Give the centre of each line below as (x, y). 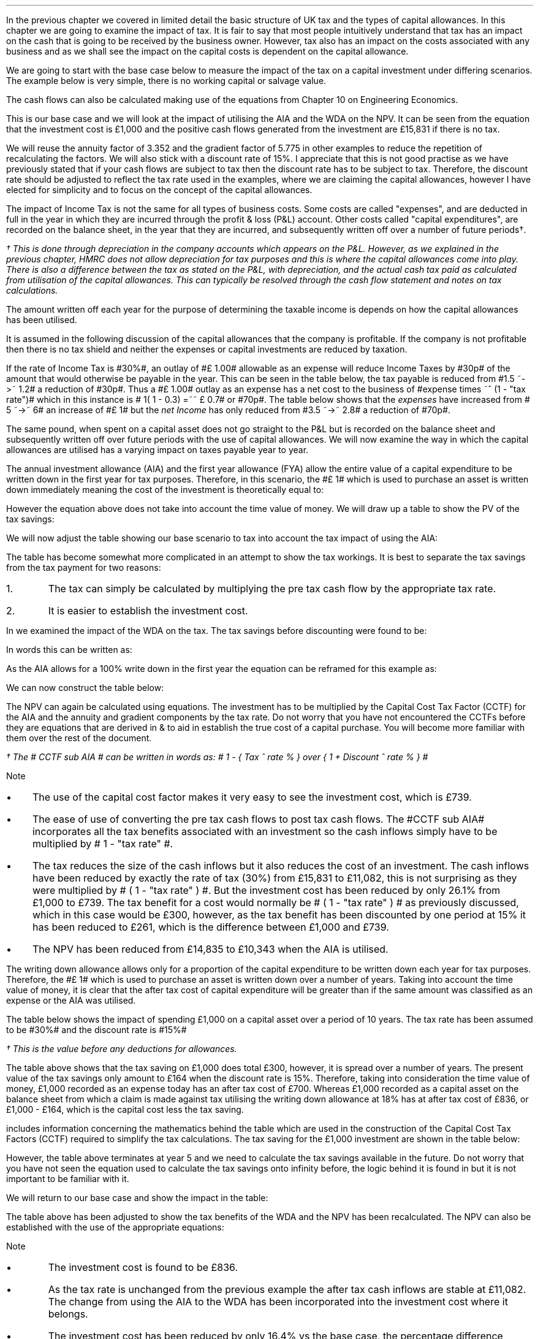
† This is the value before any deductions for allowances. (122, 1049)
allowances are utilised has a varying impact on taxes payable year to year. (157, 450)
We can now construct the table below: (85, 688)
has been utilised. (42, 320)
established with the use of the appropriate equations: (115, 1227)
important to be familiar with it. (68, 1179)
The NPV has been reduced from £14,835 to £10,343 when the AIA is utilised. (210, 949)
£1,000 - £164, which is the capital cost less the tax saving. (125, 1109)
